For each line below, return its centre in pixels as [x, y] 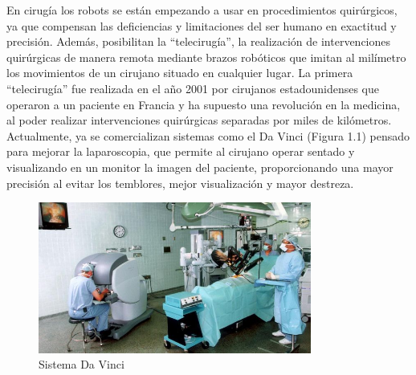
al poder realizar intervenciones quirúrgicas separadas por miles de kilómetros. [199, 120]
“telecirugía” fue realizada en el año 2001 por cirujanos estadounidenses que [193, 88]
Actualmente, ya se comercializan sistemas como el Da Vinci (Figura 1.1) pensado [208, 135]
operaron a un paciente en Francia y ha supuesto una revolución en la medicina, [204, 104]
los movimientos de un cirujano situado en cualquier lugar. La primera [180, 73]
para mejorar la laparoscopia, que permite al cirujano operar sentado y [181, 151]
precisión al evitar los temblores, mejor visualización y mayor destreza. [180, 183]
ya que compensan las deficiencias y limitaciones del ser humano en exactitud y [202, 25]
